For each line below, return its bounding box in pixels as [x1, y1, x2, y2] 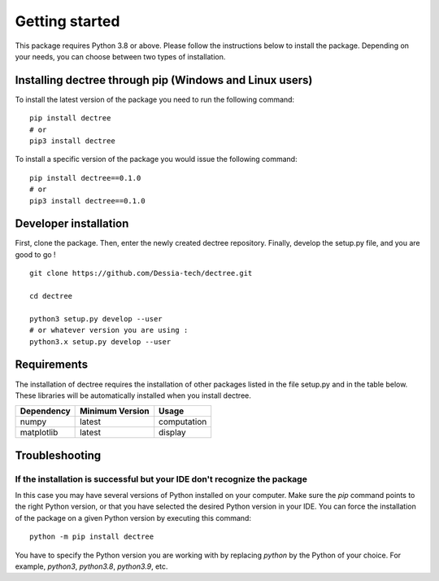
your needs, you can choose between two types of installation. [15, 51, 226, 61]
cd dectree [29, 291, 73, 301]
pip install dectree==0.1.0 [29, 173, 141, 182]
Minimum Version [80, 405, 150, 417]
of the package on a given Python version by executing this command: [15, 513, 252, 522]
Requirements [15, 358, 89, 372]
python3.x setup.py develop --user [29, 337, 172, 346]
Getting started [15, 12, 120, 30]
